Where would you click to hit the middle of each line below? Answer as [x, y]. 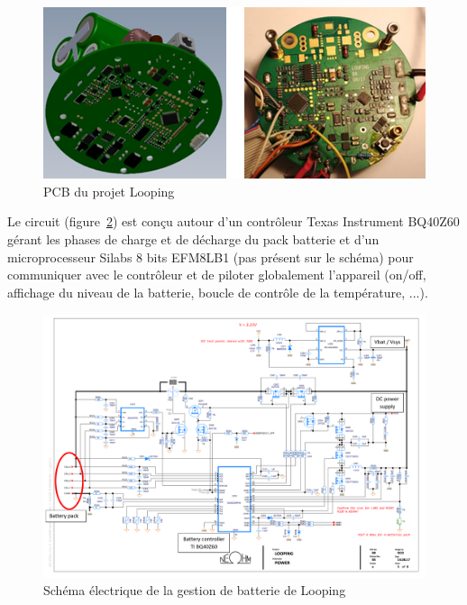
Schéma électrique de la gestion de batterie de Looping [195, 590]
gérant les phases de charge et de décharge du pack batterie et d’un [193, 238]
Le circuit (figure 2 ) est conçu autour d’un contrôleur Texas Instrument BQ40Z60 [233, 221]
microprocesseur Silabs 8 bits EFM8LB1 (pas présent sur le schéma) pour [211, 257]
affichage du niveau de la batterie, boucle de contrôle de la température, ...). [218, 292]
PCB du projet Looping [109, 191]
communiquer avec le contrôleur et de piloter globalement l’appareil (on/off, [217, 275]
